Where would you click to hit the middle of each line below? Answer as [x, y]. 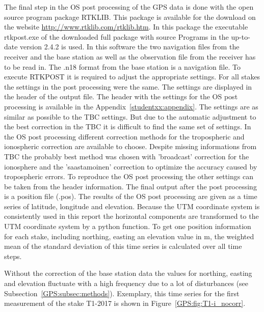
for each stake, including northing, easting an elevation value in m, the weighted [129, 236]
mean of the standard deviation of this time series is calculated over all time [123, 246]
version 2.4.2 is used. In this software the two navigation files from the [130, 47]
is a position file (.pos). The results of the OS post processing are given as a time [131, 196]
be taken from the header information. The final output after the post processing [130, 186]
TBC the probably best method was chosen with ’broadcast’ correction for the [127, 156]
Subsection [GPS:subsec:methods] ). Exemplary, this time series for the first [122, 293]
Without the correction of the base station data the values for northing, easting [128, 273]
